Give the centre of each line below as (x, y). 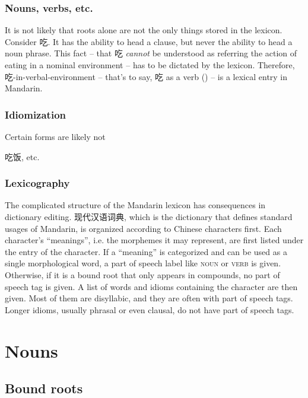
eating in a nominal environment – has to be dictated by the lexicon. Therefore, (150, 65)
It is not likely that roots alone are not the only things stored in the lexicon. (144, 30)
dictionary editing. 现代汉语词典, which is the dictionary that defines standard (149, 216)
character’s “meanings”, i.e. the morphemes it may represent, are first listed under (154, 240)
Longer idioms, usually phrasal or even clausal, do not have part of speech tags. (150, 309)
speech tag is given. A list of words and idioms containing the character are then (151, 286)
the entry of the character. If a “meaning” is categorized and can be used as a (146, 251)
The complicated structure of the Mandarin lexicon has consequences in (135, 205)
